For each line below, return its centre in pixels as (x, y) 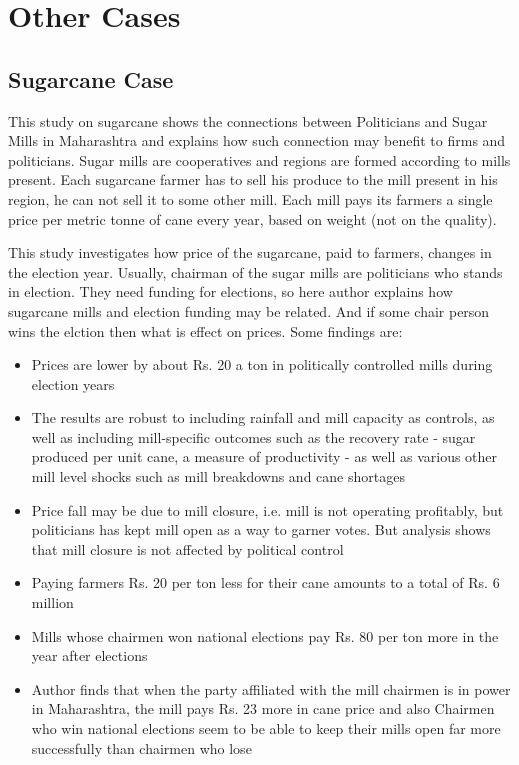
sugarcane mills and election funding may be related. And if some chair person (249, 310)
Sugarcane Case (91, 78)
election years (73, 383)
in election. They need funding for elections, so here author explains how (230, 291)
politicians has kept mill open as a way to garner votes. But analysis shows (261, 529)
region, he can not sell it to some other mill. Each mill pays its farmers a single (250, 198)
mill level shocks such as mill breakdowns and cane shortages (218, 476)
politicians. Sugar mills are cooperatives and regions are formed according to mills (259, 159)
